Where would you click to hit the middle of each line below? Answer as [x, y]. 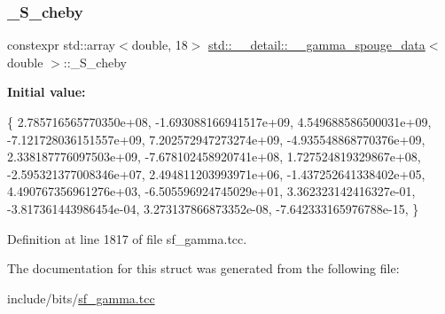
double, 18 [160, 45]
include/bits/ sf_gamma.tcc [81, 298]
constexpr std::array [62, 45]
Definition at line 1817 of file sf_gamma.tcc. [127, 238]
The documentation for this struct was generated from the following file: [203, 268]
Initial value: [47, 92]
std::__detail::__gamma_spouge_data [317, 45]
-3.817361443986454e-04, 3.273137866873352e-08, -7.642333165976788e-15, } [213, 208]
